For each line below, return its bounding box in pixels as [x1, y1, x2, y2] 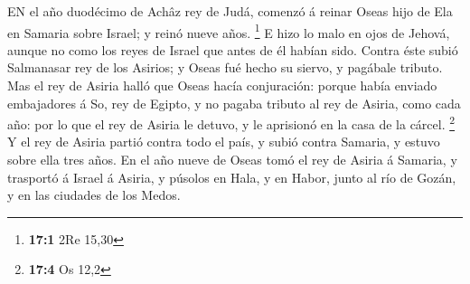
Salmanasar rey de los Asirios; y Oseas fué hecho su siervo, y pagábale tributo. [7, 58, 443, 77]
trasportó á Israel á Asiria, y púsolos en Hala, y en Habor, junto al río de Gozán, [7, 167, 456, 186]
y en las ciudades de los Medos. [7, 185, 181, 204]
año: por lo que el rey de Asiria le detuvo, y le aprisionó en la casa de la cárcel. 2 [7, 112, 456, 133]
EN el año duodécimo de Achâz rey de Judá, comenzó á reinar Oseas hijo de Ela [7, 2, 453, 20]
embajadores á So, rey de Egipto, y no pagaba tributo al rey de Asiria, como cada [7, 93, 461, 112]
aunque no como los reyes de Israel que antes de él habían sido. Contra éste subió [7, 40, 458, 59]
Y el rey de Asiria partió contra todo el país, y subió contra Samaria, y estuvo [7, 132, 440, 151]
